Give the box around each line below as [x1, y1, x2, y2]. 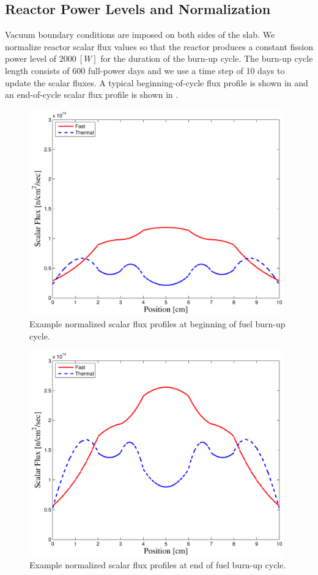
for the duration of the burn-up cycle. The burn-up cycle [100, 52, 313, 65]
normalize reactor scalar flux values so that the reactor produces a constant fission [5, 40, 313, 53]
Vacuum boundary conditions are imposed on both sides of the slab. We [5, 28, 275, 41]
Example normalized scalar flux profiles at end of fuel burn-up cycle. [29, 558, 286, 571]
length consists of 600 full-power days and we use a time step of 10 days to [5, 64, 285, 76]
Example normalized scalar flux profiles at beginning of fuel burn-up [29, 317, 286, 330]
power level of [5, 52, 57, 65]
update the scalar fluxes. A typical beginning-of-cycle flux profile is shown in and [5, 76, 308, 89]
